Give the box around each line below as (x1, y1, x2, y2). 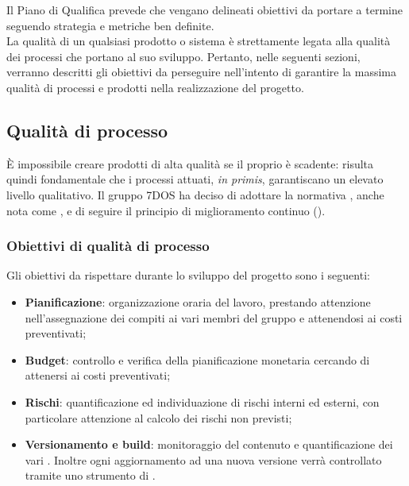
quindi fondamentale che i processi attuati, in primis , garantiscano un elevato (6, 171, 384, 187)
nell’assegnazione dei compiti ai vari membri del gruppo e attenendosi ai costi (25, 309, 403, 326)
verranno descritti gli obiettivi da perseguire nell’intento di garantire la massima (6, 64, 396, 80)
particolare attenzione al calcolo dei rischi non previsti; (25, 409, 292, 426)
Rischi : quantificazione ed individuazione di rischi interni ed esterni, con (25, 393, 380, 410)
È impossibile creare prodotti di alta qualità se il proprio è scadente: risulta (6, 155, 374, 172)
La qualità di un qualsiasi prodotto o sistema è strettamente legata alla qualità (6, 33, 391, 49)
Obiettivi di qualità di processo (6, 236, 210, 256)
